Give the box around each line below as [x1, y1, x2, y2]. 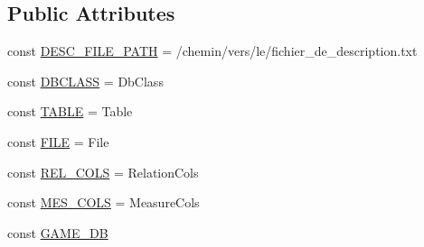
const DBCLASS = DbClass [7, 71, 164, 90]
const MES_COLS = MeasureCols [7, 193, 200, 212]
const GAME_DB [7, 223, 108, 242]
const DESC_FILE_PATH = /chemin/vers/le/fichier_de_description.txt [7, 41, 418, 60]
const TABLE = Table [7, 102, 133, 121]
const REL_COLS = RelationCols [7, 162, 199, 181]
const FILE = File [7, 132, 109, 151]
